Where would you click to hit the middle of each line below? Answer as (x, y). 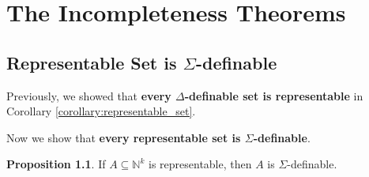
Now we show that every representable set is (124, 137)
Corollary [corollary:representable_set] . (101, 111)
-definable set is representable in (274, 95)
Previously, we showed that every (89, 95)
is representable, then (200, 164)
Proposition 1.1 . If (56, 164)
